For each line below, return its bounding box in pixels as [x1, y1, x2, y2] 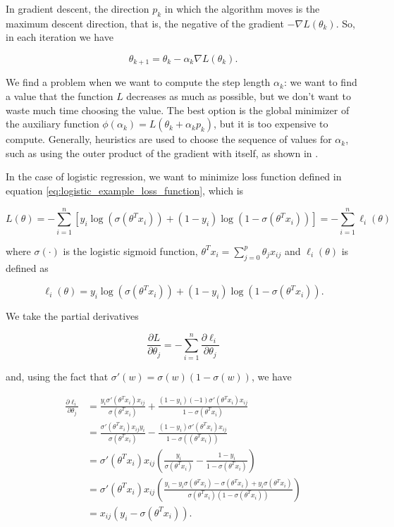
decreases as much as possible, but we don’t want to [126, 89, 351, 104]
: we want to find [283, 75, 357, 89]
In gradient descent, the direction [6, 1, 149, 15]
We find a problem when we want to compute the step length [6, 75, 271, 89]
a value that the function [6, 89, 113, 104]
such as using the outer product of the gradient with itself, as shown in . [6, 145, 319, 160]
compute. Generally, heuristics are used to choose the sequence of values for [6, 132, 332, 147]
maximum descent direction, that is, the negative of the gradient [6, 15, 284, 30]
